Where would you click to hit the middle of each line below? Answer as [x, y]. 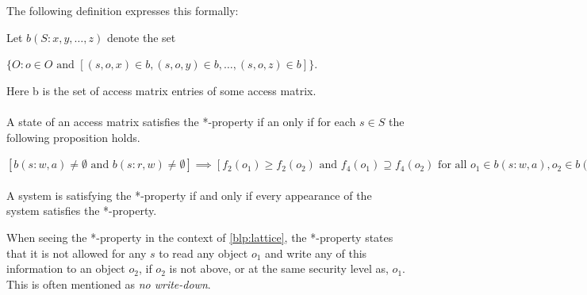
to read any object [203, 253]
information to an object [66, 268]
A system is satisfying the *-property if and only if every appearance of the [189, 195]
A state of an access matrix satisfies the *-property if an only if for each [181, 121]
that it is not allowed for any [77, 253]
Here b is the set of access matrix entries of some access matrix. [161, 90]
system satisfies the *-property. [82, 211]
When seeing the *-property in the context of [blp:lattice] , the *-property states [200, 237]
